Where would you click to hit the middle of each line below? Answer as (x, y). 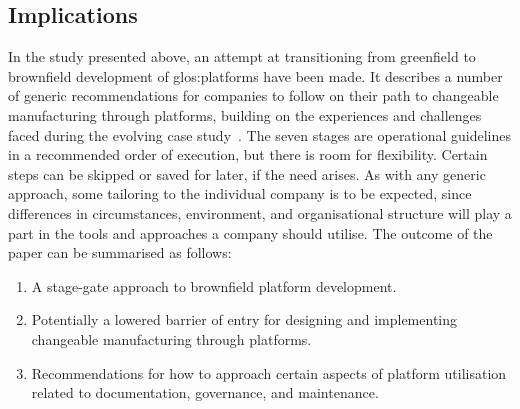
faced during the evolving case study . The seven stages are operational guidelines (260, 134)
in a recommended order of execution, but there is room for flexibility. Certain (248, 154)
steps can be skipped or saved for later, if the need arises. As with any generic (247, 173)
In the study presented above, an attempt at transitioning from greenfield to (242, 56)
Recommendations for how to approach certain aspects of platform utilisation (269, 372)
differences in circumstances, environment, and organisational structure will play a (260, 212)
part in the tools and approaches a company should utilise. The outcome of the (250, 232)
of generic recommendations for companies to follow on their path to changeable (253, 95)
